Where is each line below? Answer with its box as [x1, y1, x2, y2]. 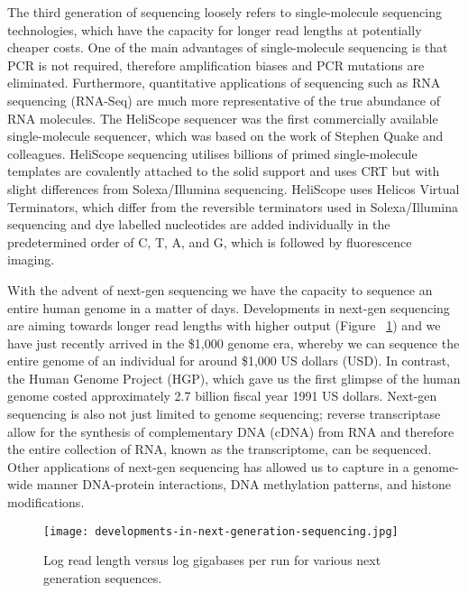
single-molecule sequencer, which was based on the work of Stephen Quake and [7, 126, 444, 145]
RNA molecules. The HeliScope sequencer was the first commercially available [7, 108, 438, 127]
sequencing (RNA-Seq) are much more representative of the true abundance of [7, 90, 441, 109]
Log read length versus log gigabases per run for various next [43, 551, 381, 570]
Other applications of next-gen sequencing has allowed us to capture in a [7, 457, 409, 476]
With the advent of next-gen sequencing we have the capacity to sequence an [7, 280, 433, 299]
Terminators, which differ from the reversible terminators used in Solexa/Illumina [7, 197, 458, 216]
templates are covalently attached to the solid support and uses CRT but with [7, 162, 440, 181]
